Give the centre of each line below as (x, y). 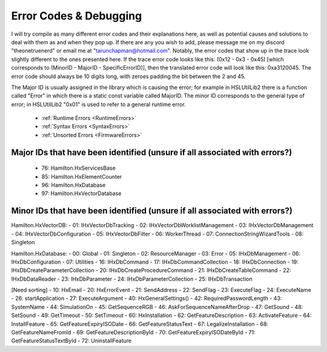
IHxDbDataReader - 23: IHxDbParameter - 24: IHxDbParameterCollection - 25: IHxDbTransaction (132, 279)
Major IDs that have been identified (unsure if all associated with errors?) (152, 152)
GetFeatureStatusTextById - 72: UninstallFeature (71, 341)
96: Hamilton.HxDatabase (74, 185)
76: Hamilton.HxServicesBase (79, 168)
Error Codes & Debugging (77, 16)
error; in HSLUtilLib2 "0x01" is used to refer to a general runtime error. (98, 104)
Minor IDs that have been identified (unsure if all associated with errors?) (152, 211)
